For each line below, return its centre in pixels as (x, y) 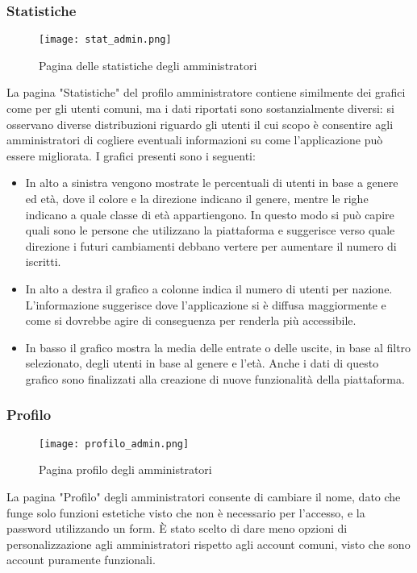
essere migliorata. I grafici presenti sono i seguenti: (131, 155)
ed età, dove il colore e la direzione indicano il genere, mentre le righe (197, 199)
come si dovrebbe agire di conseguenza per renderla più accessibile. (191, 320)
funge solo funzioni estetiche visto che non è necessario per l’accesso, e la (186, 512)
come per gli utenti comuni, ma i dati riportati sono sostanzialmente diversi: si (200, 108)
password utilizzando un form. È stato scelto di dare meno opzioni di (177, 528)
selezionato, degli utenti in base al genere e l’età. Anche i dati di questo (202, 363)
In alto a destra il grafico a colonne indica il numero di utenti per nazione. (209, 289)
